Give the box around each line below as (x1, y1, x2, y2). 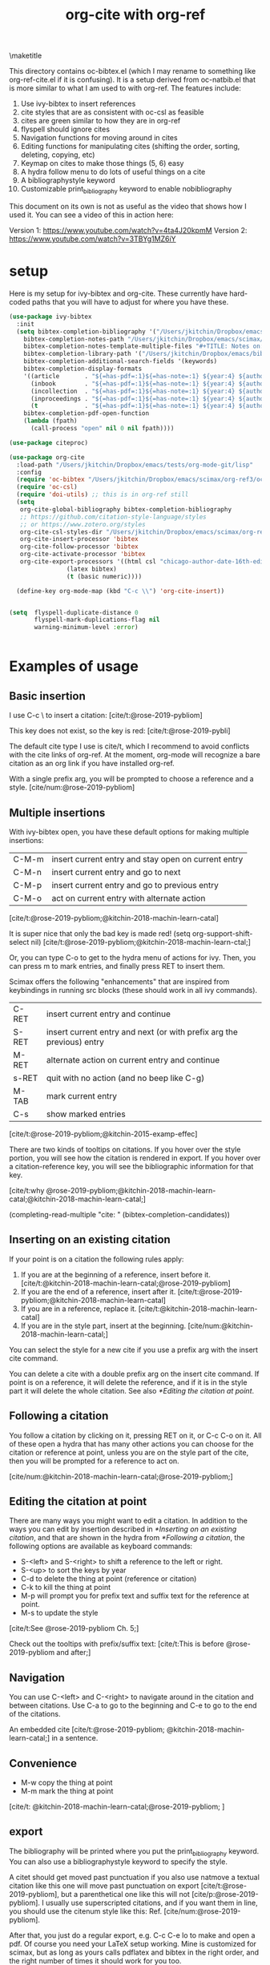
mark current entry (46, 1090, 118, 1101)
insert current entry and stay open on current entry (51, 853, 244, 865)
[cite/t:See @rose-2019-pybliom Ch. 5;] (9, 1624, 139, 1633)
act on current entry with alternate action (51, 892, 206, 903)
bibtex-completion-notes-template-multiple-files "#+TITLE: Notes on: (23, 342, 264, 350)
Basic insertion (9, 689, 87, 703)
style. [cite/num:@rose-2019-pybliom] (9, 783, 135, 793)
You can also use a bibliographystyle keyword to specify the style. (9, 1857, 228, 1866)
